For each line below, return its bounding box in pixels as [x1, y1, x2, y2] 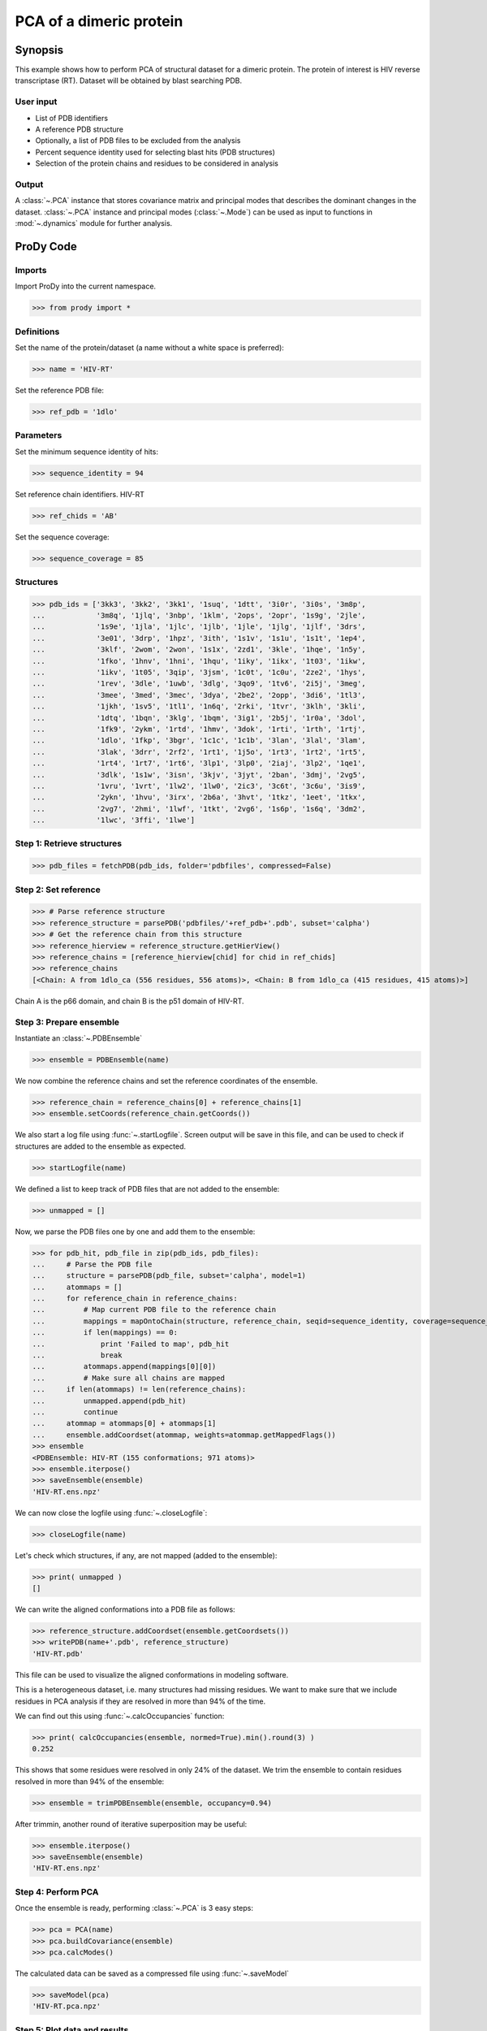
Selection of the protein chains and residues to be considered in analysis [35, 158, 279, 168]
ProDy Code [15, 240, 77, 253]
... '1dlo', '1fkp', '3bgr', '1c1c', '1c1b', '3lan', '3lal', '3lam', [32, 736, 367, 745]
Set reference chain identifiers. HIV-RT [15, 489, 145, 499]
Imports [15, 264, 47, 275]
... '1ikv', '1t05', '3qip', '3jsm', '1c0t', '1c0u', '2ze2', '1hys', [32, 668, 367, 678]
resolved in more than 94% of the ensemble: [15, 1776, 165, 1786]
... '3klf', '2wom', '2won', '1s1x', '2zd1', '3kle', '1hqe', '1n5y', [32, 645, 367, 654]
